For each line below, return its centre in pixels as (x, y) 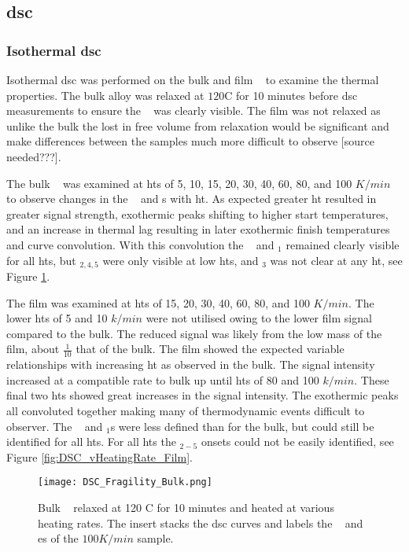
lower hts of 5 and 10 (57, 318)
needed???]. (34, 156)
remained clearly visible (343, 244)
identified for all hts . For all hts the (91, 442)
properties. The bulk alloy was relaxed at (105, 95)
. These (372, 379)
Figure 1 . (28, 276)
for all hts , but (41, 260)
